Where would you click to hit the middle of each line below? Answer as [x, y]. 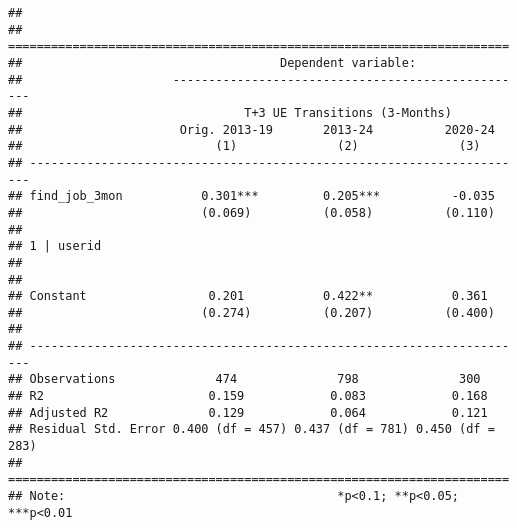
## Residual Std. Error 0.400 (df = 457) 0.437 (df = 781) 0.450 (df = [251, 429]
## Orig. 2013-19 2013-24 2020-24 [251, 129]
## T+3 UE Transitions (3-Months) [230, 112]
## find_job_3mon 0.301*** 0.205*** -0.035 [251, 196]
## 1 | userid [55, 246]
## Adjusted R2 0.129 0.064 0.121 [248, 412]
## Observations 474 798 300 [244, 379]
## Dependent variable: [212, 62]
